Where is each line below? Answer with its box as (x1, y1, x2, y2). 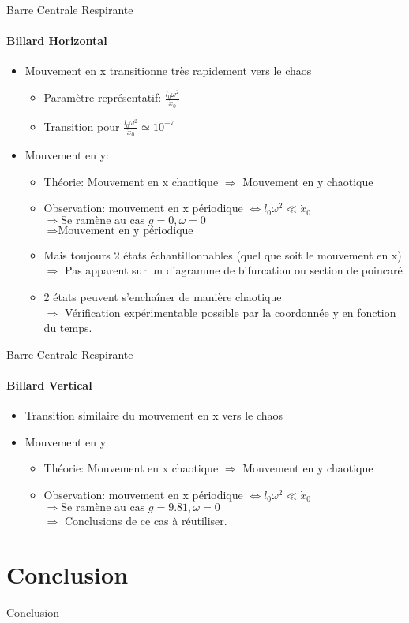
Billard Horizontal (6, 32, 107, 49)
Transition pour (43, 118, 120, 134)
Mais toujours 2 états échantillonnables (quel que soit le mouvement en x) (43, 246, 402, 263)
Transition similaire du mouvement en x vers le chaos (24, 407, 283, 423)
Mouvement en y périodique (58, 225, 193, 237)
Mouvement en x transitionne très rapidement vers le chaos (24, 62, 312, 79)
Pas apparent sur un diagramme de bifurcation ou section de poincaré (64, 262, 403, 278)
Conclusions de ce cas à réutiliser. (64, 512, 227, 528)
